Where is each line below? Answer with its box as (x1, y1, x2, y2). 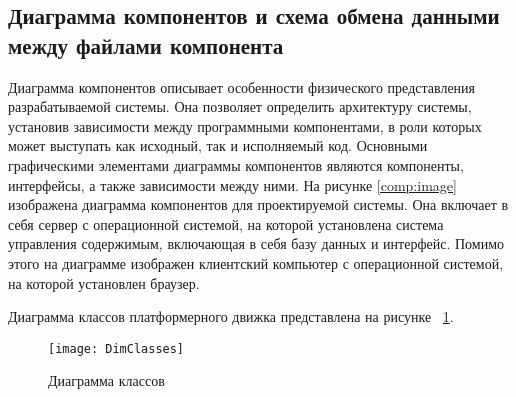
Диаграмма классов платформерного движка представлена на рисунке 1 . (8, 306, 454, 327)
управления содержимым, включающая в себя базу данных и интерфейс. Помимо (8, 233, 504, 254)
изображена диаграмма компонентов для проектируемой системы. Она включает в (8, 194, 509, 215)
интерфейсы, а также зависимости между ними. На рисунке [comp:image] (8, 174, 457, 195)
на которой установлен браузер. (8, 272, 200, 293)
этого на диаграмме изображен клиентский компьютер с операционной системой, (8, 252, 504, 273)
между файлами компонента (8, 29, 284, 60)
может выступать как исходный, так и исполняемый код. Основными (8, 135, 428, 156)
